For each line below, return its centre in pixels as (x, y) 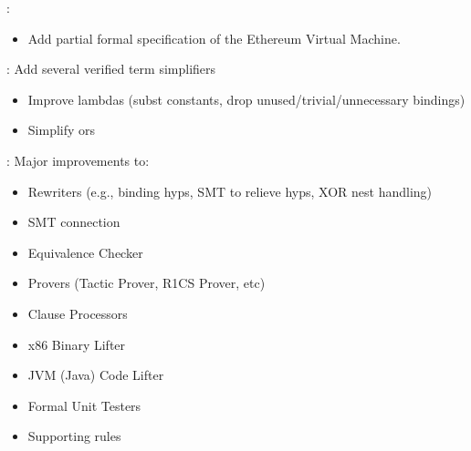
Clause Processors (78, 313)
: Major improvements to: (78, 160)
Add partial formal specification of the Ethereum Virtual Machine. (214, 38)
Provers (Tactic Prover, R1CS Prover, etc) (147, 283)
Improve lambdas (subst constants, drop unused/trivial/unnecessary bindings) (246, 99)
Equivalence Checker (85, 252)
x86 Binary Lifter (77, 344)
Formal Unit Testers (84, 405)
